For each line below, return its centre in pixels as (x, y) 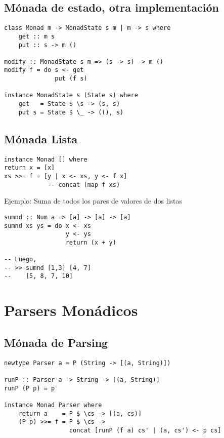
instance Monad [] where (46, 159)
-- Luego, (20, 260)
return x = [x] (30, 168)
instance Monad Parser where (53, 405)
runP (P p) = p (30, 388)
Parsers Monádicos (71, 310)
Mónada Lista (41, 138)
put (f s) (71, 79)
